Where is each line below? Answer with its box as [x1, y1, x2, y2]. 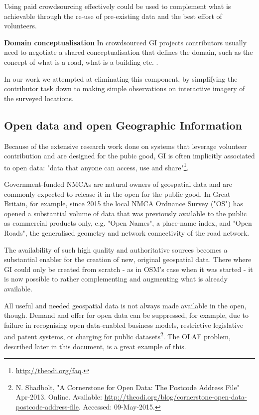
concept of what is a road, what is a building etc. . [4, 56, 158, 67]
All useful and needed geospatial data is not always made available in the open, [4, 300, 247, 310]
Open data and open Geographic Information [4, 117, 243, 133]
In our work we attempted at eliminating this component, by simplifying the [4, 73, 238, 84]
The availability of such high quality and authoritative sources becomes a [4, 244, 228, 255]
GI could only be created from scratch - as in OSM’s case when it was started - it [4, 264, 253, 274]
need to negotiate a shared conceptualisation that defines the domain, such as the [4, 47, 253, 57]
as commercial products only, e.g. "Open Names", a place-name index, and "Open [4, 218, 252, 228]
